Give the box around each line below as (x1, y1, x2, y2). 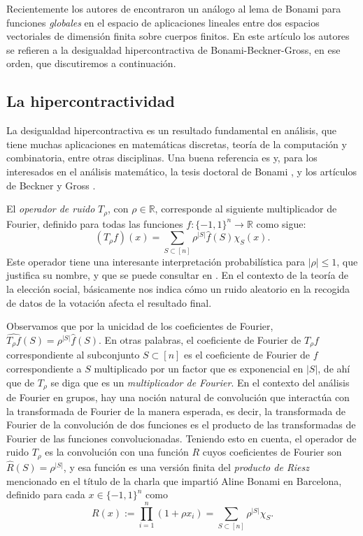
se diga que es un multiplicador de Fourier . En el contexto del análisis (50, 375, 350, 389)
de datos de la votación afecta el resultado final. (6, 295, 212, 310)
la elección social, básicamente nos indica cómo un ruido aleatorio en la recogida (6, 281, 350, 296)
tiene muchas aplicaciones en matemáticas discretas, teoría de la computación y (6, 136, 347, 151)
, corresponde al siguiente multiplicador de (155, 201, 337, 216)
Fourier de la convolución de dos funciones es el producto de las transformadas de (6, 417, 356, 432)
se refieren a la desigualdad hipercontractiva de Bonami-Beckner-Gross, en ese (6, 42, 341, 57)
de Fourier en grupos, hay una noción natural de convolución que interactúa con (6, 390, 350, 405)
